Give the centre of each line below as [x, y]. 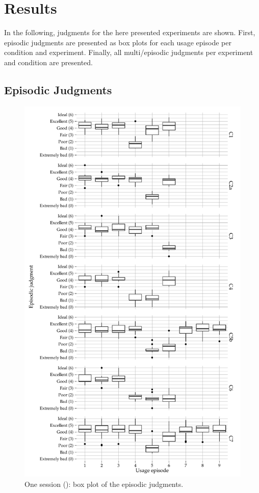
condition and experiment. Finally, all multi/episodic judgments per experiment [129, 52]
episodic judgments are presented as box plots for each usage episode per [118, 42]
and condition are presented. [49, 62]
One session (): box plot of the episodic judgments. [104, 484]
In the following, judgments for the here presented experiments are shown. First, [130, 32]
